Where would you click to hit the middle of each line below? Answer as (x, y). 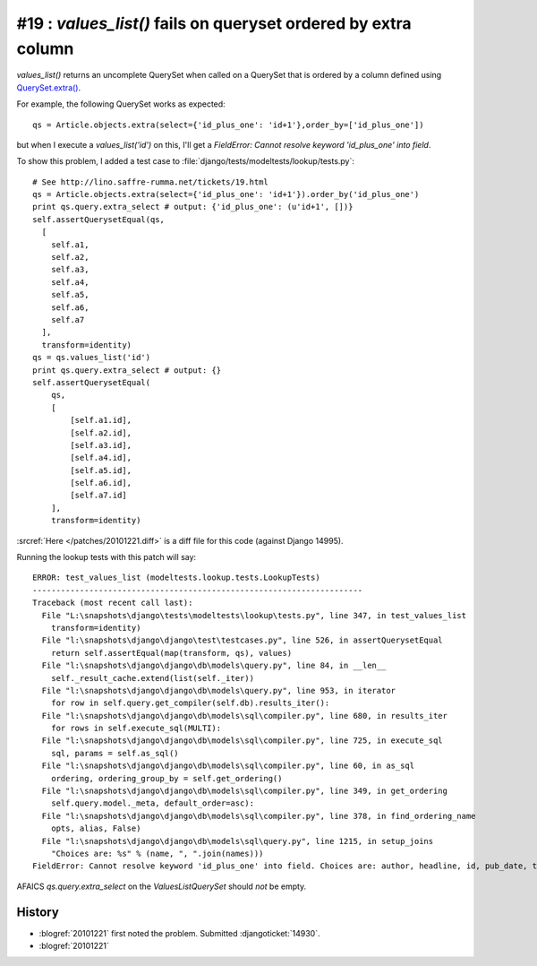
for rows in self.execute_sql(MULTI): (136, 729)
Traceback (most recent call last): (113, 603)
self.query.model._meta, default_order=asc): (153, 803)
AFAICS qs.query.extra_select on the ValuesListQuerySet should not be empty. (162, 886)
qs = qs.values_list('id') (92, 358)
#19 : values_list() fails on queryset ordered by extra (214, 23)
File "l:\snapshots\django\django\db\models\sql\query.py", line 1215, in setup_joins (238, 841)
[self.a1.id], (101, 420)
